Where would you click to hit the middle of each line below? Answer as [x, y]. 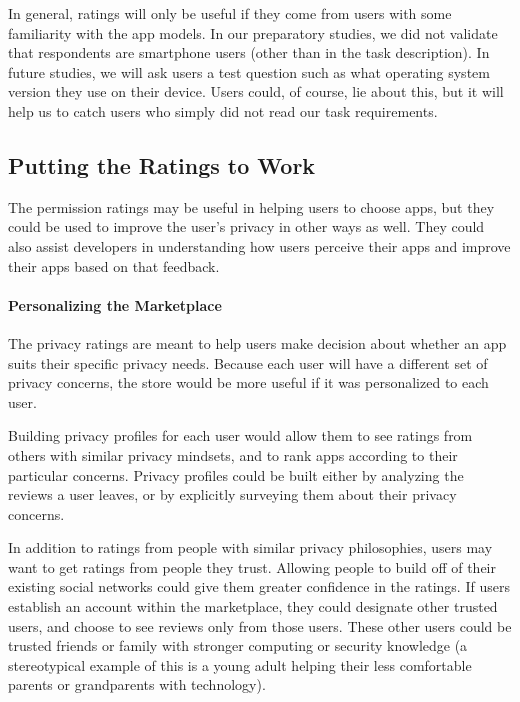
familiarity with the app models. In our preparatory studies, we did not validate [253, 32]
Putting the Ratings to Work [162, 164]
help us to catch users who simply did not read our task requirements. [223, 110]
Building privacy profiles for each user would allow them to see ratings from [240, 435]
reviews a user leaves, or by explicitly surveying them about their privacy [232, 494]
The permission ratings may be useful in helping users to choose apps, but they [251, 206]
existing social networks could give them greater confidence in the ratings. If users [259, 586]
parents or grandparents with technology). [137, 684]
